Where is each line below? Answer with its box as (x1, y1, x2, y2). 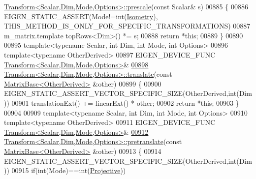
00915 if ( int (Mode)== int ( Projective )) (11, 165, 126, 176)
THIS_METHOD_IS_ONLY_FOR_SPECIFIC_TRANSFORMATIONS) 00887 (4, 21, 251, 31)
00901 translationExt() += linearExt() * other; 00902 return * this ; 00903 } (11, 97, 239, 108)
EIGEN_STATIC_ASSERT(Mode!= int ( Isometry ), (4, 11, 158, 21)
